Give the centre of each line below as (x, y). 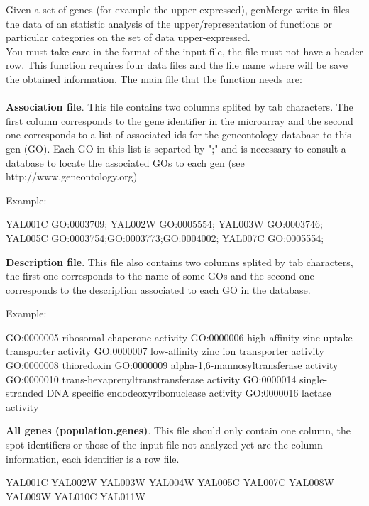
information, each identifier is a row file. (93, 458)
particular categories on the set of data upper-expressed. (128, 37)
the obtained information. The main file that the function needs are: (154, 78)
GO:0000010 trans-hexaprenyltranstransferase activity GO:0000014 (151, 379)
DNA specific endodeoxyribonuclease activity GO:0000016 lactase (189, 393)
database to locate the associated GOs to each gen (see (125, 162)
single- (314, 379)
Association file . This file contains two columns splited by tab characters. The (180, 107)
